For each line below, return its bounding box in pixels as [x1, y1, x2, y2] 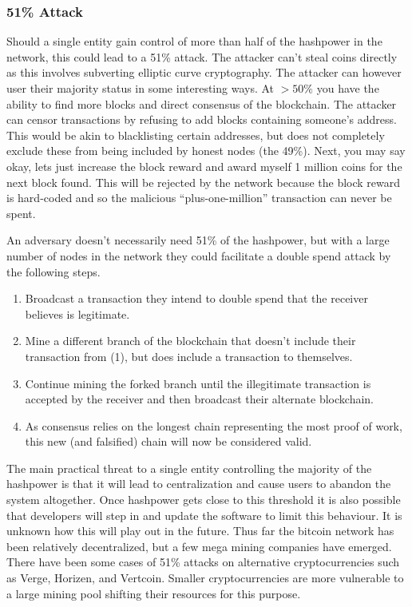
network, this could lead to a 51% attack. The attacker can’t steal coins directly [6, 48, 398, 65]
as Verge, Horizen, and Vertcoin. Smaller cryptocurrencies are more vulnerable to [6, 569, 404, 586]
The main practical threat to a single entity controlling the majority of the [6, 459, 372, 476]
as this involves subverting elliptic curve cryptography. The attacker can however [6, 64, 402, 81]
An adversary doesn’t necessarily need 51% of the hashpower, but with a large [6, 232, 390, 248]
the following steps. [6, 263, 101, 280]
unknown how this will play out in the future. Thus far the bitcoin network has [6, 522, 394, 539]
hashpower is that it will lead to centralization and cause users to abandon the [6, 475, 391, 492]
